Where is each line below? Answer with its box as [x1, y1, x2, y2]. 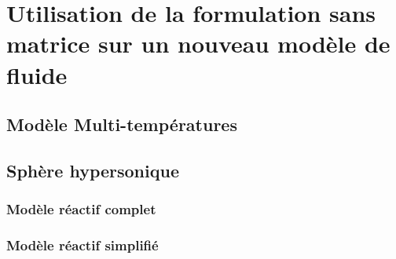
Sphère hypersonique [6, 158, 179, 182]
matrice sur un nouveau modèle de [6, 27, 390, 60]
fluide [6, 58, 68, 90]
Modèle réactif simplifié [6, 235, 159, 255]
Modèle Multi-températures [6, 112, 237, 137]
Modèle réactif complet [6, 199, 156, 219]
